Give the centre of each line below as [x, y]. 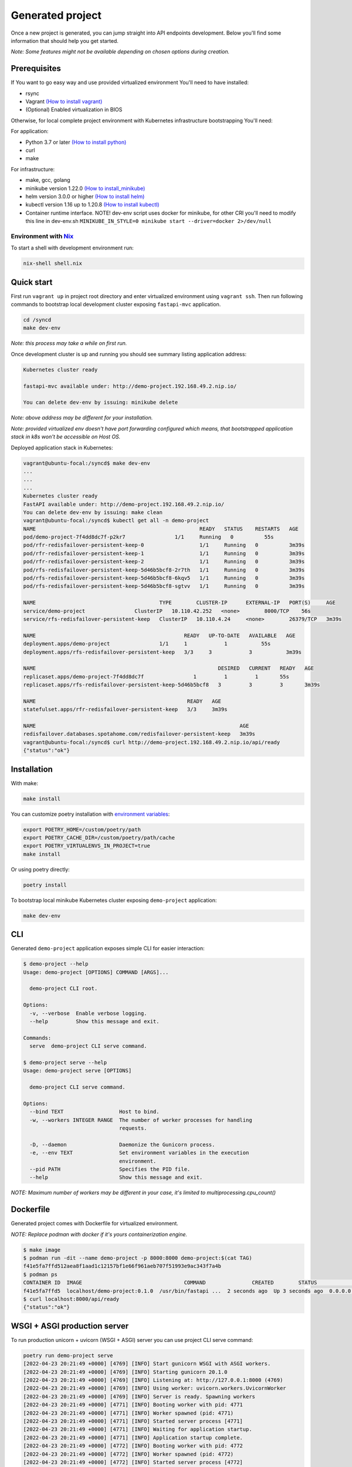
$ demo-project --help [56, 964]
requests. [133, 1128]
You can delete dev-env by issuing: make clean [93, 512]
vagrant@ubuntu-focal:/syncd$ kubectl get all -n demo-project [116, 520]
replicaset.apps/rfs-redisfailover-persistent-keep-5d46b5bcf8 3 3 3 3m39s [172, 685]
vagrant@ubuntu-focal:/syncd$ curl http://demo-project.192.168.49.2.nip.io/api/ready [152, 742]
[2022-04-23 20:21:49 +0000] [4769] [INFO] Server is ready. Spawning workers [139, 1396]
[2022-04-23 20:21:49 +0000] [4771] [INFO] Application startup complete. [133, 1437]
